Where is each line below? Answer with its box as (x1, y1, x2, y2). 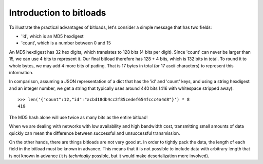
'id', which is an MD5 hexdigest (21, 33, 84, 39)
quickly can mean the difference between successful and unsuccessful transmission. (9, 130, 180, 136)
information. (9, 69, 34, 75)
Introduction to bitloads (9, 7, 107, 18)
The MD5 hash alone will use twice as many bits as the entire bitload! (9, 114, 148, 120)
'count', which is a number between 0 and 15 (21, 40, 111, 46)
